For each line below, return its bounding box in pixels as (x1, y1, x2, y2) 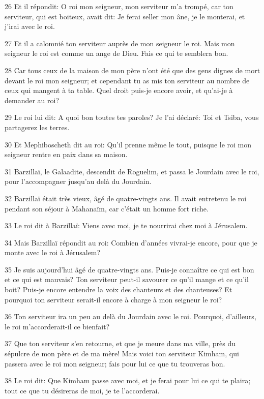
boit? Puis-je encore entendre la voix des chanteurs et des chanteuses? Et (5, 284, 232, 295)
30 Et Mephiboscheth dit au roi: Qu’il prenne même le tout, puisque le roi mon (5, 139, 252, 149)
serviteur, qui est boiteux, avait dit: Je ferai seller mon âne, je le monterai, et (5, 11, 245, 21)
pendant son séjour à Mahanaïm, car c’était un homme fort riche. (5, 203, 209, 213)
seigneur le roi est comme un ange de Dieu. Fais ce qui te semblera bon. (5, 48, 228, 58)
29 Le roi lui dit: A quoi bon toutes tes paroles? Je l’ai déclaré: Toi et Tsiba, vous (5, 112, 259, 122)
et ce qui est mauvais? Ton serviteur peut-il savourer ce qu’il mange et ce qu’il (5, 274, 249, 285)
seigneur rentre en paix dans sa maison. (5, 149, 128, 160)
